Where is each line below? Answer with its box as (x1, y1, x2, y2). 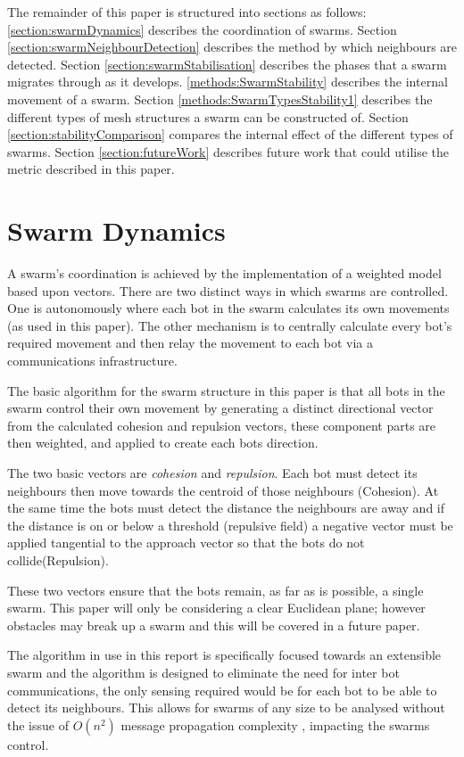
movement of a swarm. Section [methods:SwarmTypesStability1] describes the (7, 89, 433, 108)
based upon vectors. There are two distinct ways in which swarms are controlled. (7, 281, 449, 300)
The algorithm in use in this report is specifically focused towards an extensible (7, 646, 442, 664)
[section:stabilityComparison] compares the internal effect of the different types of (7, 125, 453, 144)
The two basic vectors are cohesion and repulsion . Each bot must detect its (7, 464, 418, 481)
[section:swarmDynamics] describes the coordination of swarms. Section (7, 20, 397, 38)
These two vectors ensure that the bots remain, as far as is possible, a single (7, 580, 424, 599)
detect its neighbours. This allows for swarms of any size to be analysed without (7, 698, 445, 717)
